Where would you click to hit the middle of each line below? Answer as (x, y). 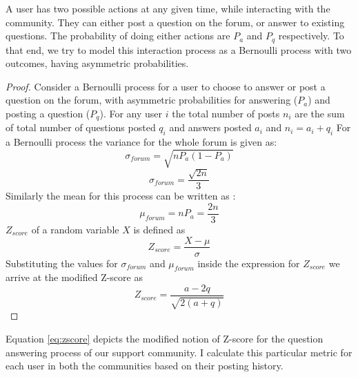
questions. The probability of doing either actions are (118, 36)
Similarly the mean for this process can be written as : (121, 196)
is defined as (159, 229)
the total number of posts (226, 114)
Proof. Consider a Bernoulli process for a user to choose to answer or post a (166, 86)
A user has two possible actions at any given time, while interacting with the (168, 8)
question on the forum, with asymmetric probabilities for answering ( (152, 100)
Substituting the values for (62, 263)
